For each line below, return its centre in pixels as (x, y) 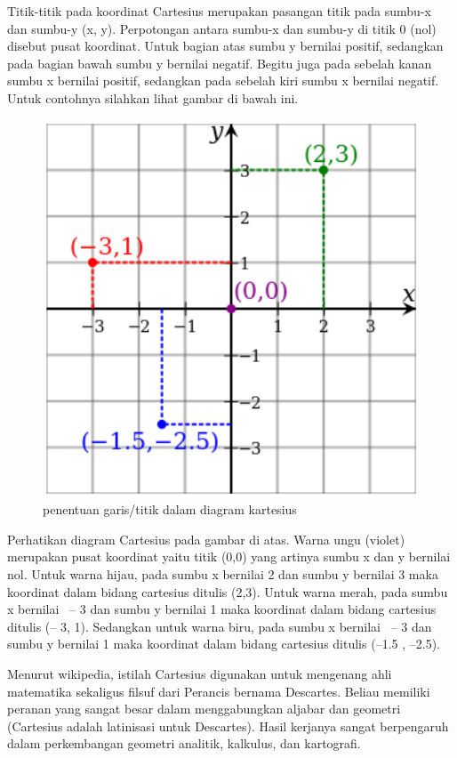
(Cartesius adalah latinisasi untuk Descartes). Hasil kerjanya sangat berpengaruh (228, 726)
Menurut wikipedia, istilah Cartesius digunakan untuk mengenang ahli (200, 673)
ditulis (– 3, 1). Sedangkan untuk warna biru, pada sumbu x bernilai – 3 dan (220, 626)
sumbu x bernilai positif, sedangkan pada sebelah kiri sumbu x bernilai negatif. (223, 81)
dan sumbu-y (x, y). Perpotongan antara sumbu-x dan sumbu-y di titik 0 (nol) (222, 28)
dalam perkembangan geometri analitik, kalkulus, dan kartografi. (184, 743)
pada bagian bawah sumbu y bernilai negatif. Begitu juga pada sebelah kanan (220, 63)
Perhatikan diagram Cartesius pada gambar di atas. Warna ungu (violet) (206, 539)
